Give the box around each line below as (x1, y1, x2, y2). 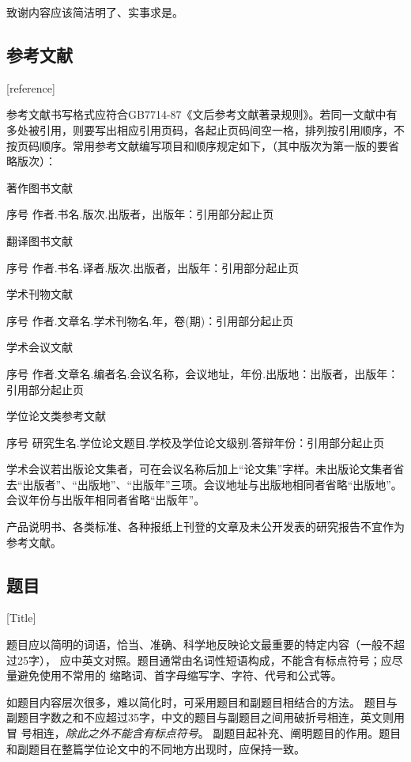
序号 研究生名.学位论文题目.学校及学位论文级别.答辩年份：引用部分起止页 (6, 434, 385, 450)
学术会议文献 (6, 339, 73, 355)
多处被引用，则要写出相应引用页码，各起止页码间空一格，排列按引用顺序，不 (6, 121, 405, 138)
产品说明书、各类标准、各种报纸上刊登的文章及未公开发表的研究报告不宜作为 (6, 518, 405, 535)
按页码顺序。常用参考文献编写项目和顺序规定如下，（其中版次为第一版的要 (6, 137, 388, 154)
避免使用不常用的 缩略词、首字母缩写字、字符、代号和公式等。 (17, 667, 342, 684)
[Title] (6, 609, 36, 626)
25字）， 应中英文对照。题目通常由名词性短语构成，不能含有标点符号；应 (17, 651, 392, 668)
